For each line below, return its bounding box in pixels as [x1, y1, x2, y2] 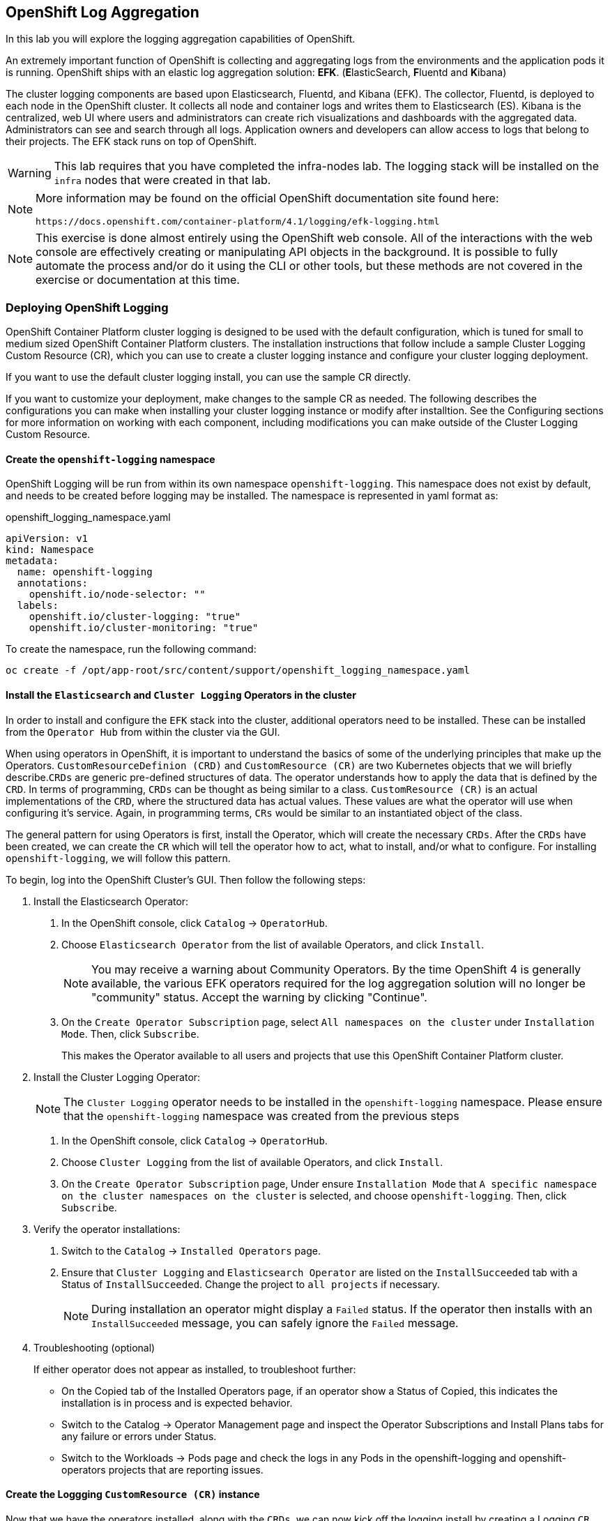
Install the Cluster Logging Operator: [33, 1070, 201, 1083]
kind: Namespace [6, 544, 94, 556]
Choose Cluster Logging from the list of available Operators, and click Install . [61, 1156, 443, 1168]
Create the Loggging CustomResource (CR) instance [6, 1488, 260, 1501]
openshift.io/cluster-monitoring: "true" [29, 622, 259, 634]
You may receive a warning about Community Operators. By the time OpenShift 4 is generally [91, 962, 581, 976]
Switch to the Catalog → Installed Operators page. [61, 1244, 321, 1257]
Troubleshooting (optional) [33, 1341, 155, 1354]
